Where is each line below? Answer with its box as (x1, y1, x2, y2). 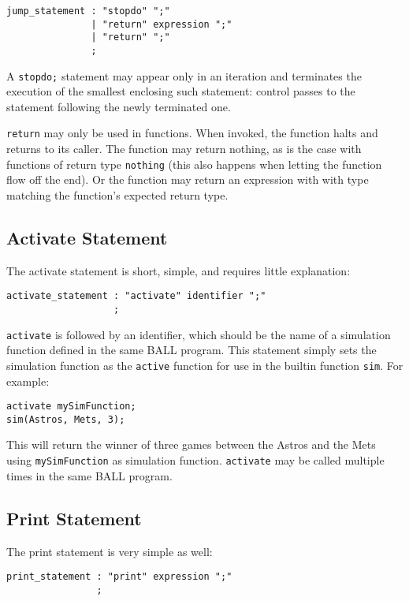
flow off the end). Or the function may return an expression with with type (6, 171, 369, 188)
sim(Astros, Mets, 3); (6, 413, 125, 425)
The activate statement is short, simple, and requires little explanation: (6, 262, 351, 278)
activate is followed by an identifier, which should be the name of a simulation (6, 326, 391, 342)
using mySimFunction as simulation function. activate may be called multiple (6, 452, 385, 468)
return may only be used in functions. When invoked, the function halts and (6, 125, 378, 141)
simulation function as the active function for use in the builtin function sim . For (6, 356, 403, 373)
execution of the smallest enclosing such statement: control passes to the (6, 83, 355, 99)
